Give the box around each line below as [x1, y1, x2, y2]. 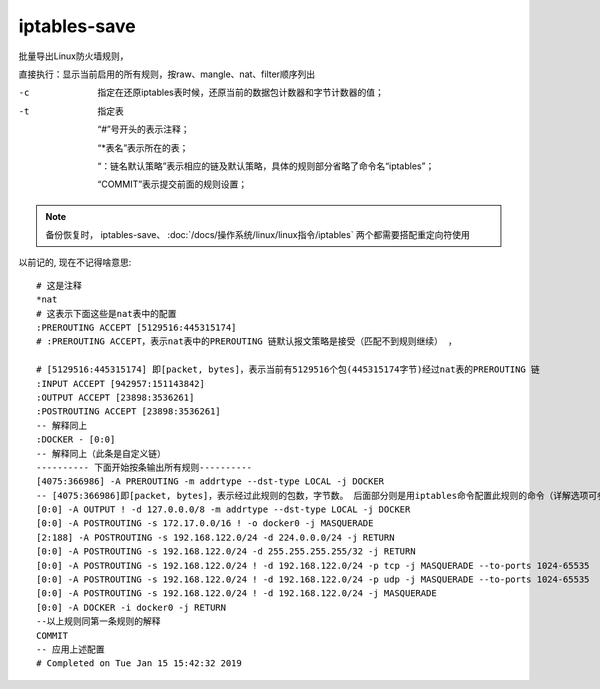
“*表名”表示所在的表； [97, 141, 189, 154]
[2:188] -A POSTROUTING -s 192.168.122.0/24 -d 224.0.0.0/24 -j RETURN [36, 531, 395, 543]
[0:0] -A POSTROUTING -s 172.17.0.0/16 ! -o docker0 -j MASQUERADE [36, 518, 374, 529]
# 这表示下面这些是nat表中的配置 [36, 308, 177, 319]
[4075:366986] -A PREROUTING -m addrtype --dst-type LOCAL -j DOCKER [36, 476, 385, 487]
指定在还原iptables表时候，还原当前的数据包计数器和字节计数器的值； [97, 86, 384, 99]
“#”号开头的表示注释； [97, 123, 190, 135]
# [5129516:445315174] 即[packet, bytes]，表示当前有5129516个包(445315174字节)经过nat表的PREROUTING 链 [36, 364, 540, 375]
